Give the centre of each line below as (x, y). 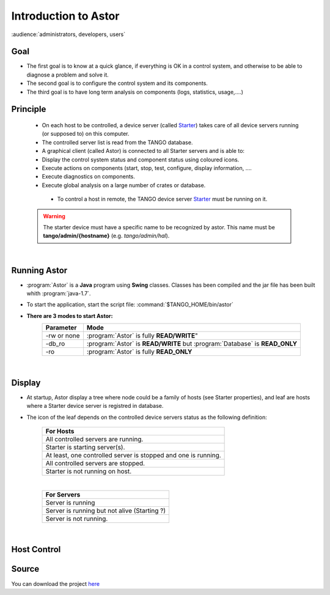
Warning (54, 216)
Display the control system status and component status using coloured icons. (141, 160)
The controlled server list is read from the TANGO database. (117, 142)
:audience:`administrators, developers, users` (68, 34)
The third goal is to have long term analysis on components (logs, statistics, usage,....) (135, 92)
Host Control (36, 549)
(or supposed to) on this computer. (86, 134)
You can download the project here (56, 583)
